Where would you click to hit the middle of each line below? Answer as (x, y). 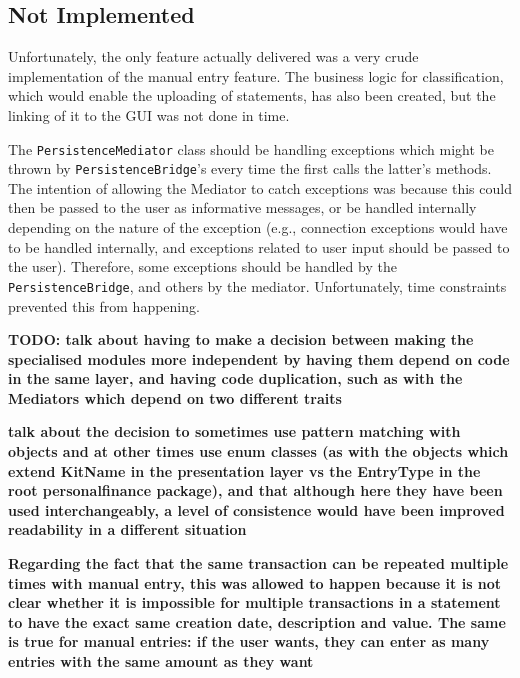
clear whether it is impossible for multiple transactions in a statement (254, 602)
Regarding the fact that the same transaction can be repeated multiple (258, 563)
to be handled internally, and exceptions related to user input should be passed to (259, 246)
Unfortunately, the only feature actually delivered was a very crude (213, 56)
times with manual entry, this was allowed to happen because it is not (255, 582)
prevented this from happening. (104, 305)
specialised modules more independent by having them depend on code (259, 358)
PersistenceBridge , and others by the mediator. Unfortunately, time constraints (257, 285)
